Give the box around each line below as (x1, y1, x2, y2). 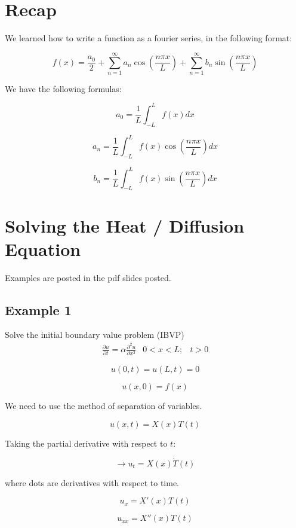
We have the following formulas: (5, 82, 122, 94)
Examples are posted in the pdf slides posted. (5, 271, 171, 283)
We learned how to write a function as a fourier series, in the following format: (5, 32, 292, 44)
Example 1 (5, 300, 72, 319)
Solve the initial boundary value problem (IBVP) (5, 328, 184, 341)
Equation (5, 236, 81, 261)
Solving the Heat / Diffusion (5, 213, 245, 237)
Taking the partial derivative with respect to (5, 437, 168, 450)
